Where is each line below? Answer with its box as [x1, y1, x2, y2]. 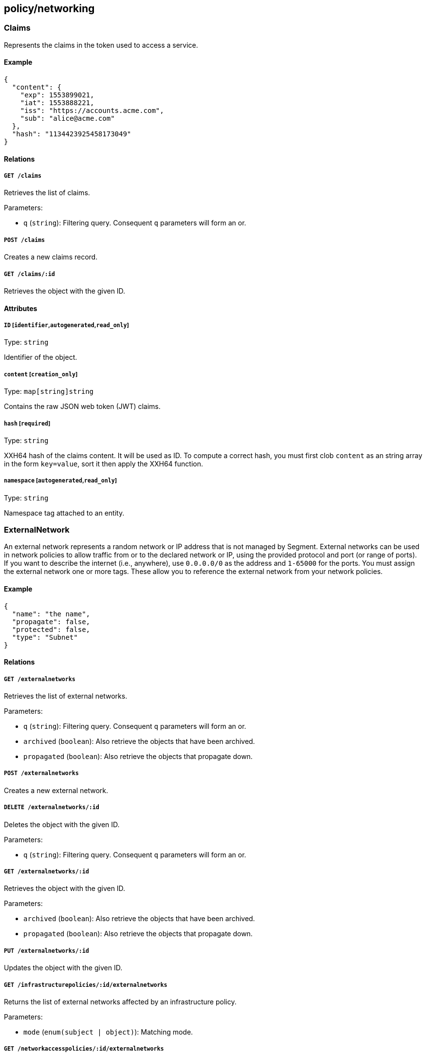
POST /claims [4, 236, 45, 243]
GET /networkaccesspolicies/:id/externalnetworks [4, 1045, 164, 1053]
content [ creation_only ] [4, 371, 78, 378]
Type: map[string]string [4, 387, 94, 396]
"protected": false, [12, 625, 91, 633]
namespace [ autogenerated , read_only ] [4, 477, 117, 484]
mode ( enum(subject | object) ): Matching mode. [23, 1027, 193, 1036]
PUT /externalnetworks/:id [4, 947, 89, 954]
